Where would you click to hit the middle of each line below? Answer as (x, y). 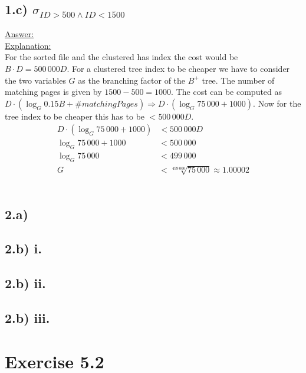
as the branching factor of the (132, 80)
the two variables (35, 80)
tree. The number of (238, 80)
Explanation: (28, 45)
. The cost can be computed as (227, 92)
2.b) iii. (27, 317)
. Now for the (277, 103)
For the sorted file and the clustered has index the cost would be (121, 57)
